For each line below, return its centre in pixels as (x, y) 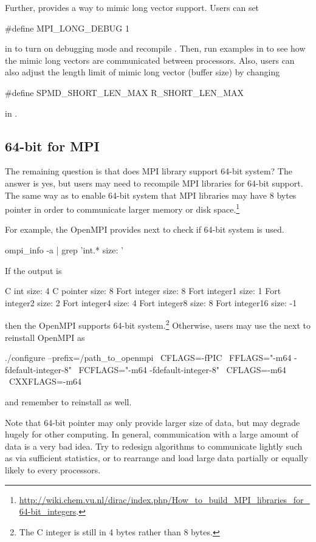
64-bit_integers (48, 511)
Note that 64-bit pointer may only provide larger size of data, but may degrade (153, 422)
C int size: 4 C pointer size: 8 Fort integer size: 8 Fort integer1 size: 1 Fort (143, 291)
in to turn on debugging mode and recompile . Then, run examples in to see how (155, 48)
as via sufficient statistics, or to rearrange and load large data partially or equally (156, 458)
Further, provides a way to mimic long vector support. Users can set (132, 7)
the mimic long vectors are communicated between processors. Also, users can (150, 60)
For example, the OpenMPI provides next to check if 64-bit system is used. (145, 229)
